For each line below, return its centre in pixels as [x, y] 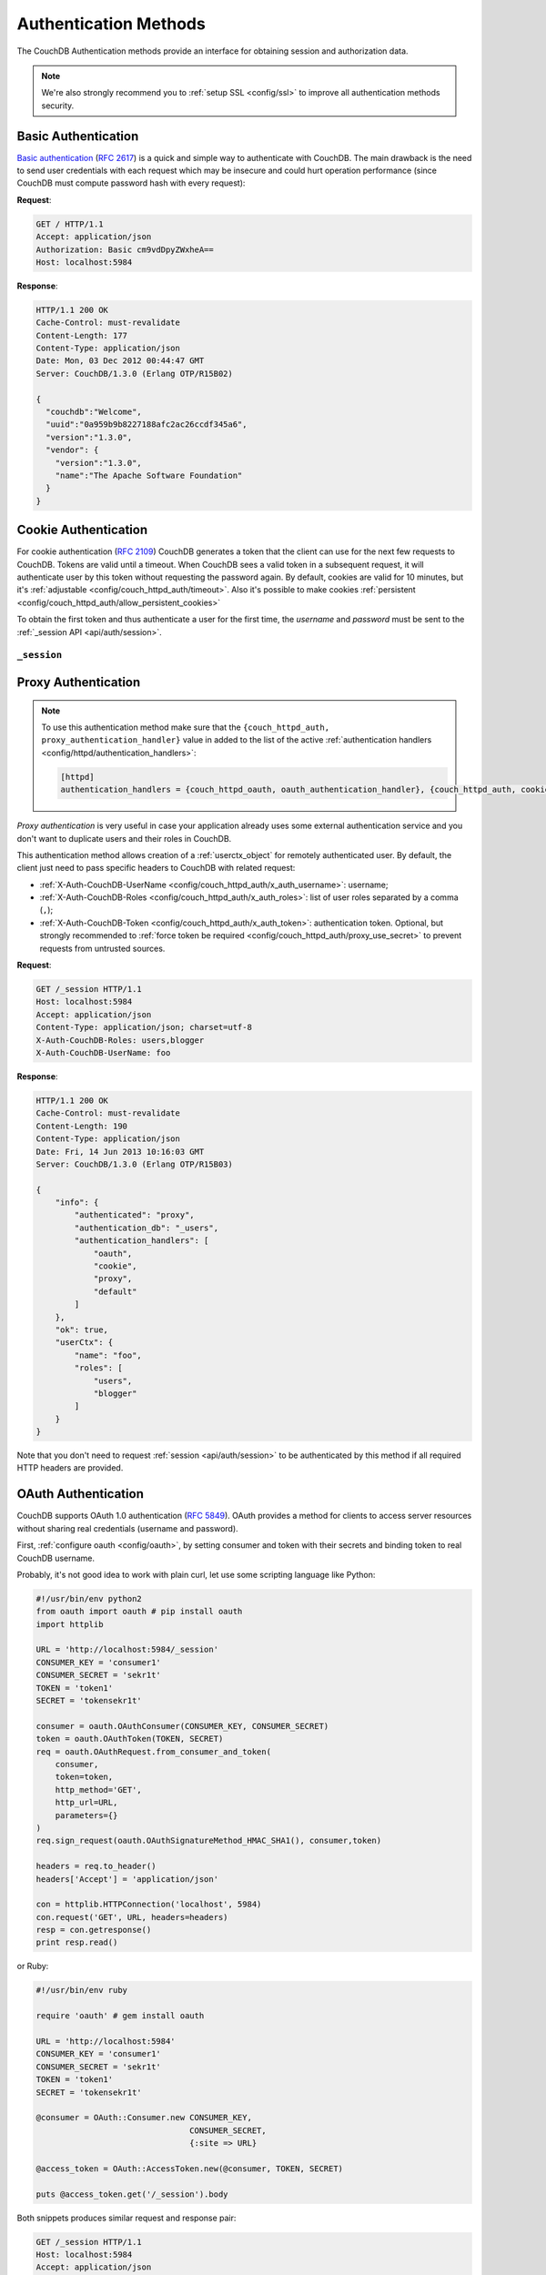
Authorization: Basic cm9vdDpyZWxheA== [125, 249]
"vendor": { [72, 450]
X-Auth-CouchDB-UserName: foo [103, 1052]
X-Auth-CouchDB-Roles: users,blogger [120, 1040]
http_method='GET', [99, 1790]
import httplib [70, 1624]
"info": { [77, 1203]
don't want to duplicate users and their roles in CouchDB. [124, 838]
